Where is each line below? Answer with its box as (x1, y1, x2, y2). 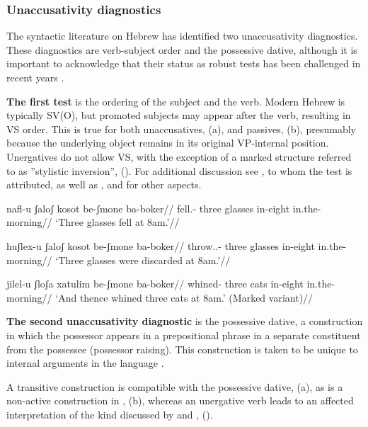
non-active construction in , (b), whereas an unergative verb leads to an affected (6, 393, 354, 408)
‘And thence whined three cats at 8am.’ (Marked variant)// (55, 290, 314, 304)
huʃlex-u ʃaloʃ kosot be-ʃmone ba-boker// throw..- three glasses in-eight (6, 238, 315, 253)
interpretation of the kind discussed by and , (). (6, 406, 213, 421)
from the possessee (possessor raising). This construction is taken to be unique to (6, 341, 358, 356)
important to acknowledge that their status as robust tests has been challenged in (6, 56, 361, 71)
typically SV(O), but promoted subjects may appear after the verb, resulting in (6, 108, 351, 123)
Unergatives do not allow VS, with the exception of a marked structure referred (6, 149, 352, 164)
